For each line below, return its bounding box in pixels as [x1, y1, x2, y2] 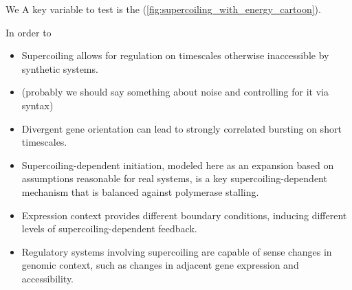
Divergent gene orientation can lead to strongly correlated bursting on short [21, 121, 342, 135]
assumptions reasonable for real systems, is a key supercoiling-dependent [21, 171, 327, 186]
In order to [5, 25, 52, 39]
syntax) [21, 98, 54, 112]
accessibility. [21, 271, 74, 285]
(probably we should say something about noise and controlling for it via [21, 85, 329, 99]
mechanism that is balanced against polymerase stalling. [21, 184, 259, 199]
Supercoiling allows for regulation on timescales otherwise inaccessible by [21, 48, 329, 63]
